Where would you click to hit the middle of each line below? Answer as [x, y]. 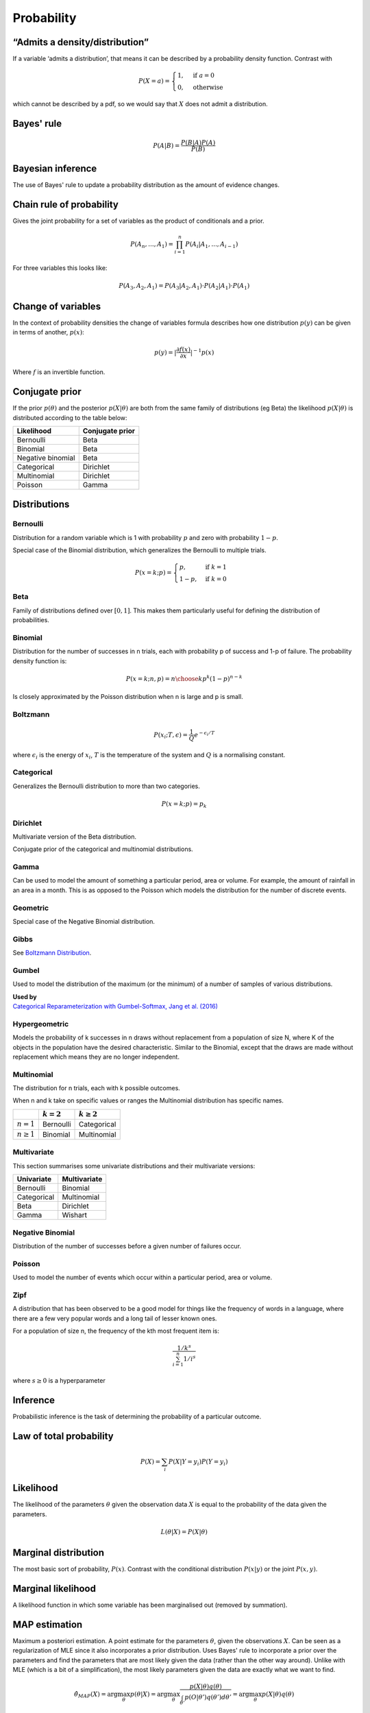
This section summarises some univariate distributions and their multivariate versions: [134, 1166]
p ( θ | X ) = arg [149, 1694]
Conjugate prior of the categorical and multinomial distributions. [103, 849]
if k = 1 [216, 567]
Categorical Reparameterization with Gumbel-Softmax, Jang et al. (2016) [115, 1007]
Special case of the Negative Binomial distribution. [84, 921]
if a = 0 [204, 76]
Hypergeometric [41, 1024]
